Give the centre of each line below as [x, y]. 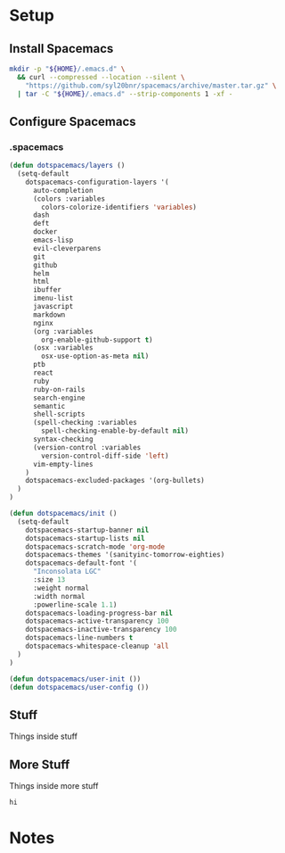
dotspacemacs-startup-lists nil [85, 538]
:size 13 [49, 580]
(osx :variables [63, 348]
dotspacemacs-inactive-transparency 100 [101, 630]
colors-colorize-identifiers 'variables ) [119, 207]
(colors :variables [69, 199]
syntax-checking [63, 439]
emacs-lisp [53, 240]
